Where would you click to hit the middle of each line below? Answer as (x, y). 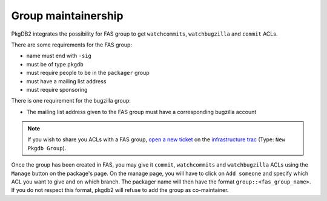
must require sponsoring (57, 89)
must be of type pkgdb (55, 64)
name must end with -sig (59, 56)
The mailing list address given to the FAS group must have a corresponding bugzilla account (141, 112)
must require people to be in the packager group (88, 73)
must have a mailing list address (66, 81)
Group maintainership (67, 16)
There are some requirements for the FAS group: (72, 45)
